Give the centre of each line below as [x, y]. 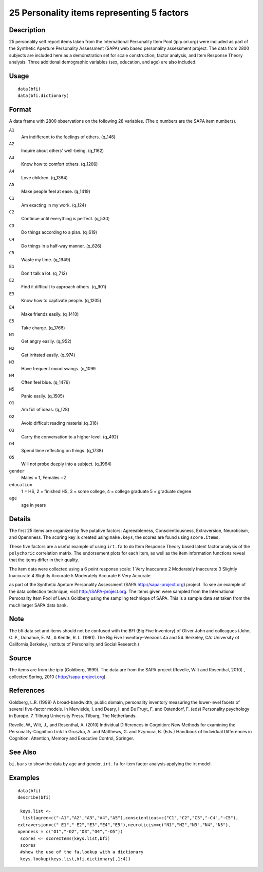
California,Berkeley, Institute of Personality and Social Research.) [74, 644]
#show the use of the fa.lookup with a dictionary [82, 852]
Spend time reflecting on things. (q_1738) [62, 450]
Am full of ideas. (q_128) [45, 410]
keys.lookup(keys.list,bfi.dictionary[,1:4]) [75, 859]
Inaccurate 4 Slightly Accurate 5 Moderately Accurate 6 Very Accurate [80, 576]
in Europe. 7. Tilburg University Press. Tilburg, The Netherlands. [73, 716]
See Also [23, 752]
